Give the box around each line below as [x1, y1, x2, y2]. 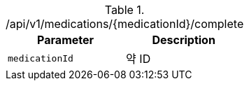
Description [152, 33, 215, 47]
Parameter [37, 33, 94, 47]
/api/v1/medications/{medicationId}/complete [6, 17, 244, 31]
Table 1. [104, 3, 145, 17]
